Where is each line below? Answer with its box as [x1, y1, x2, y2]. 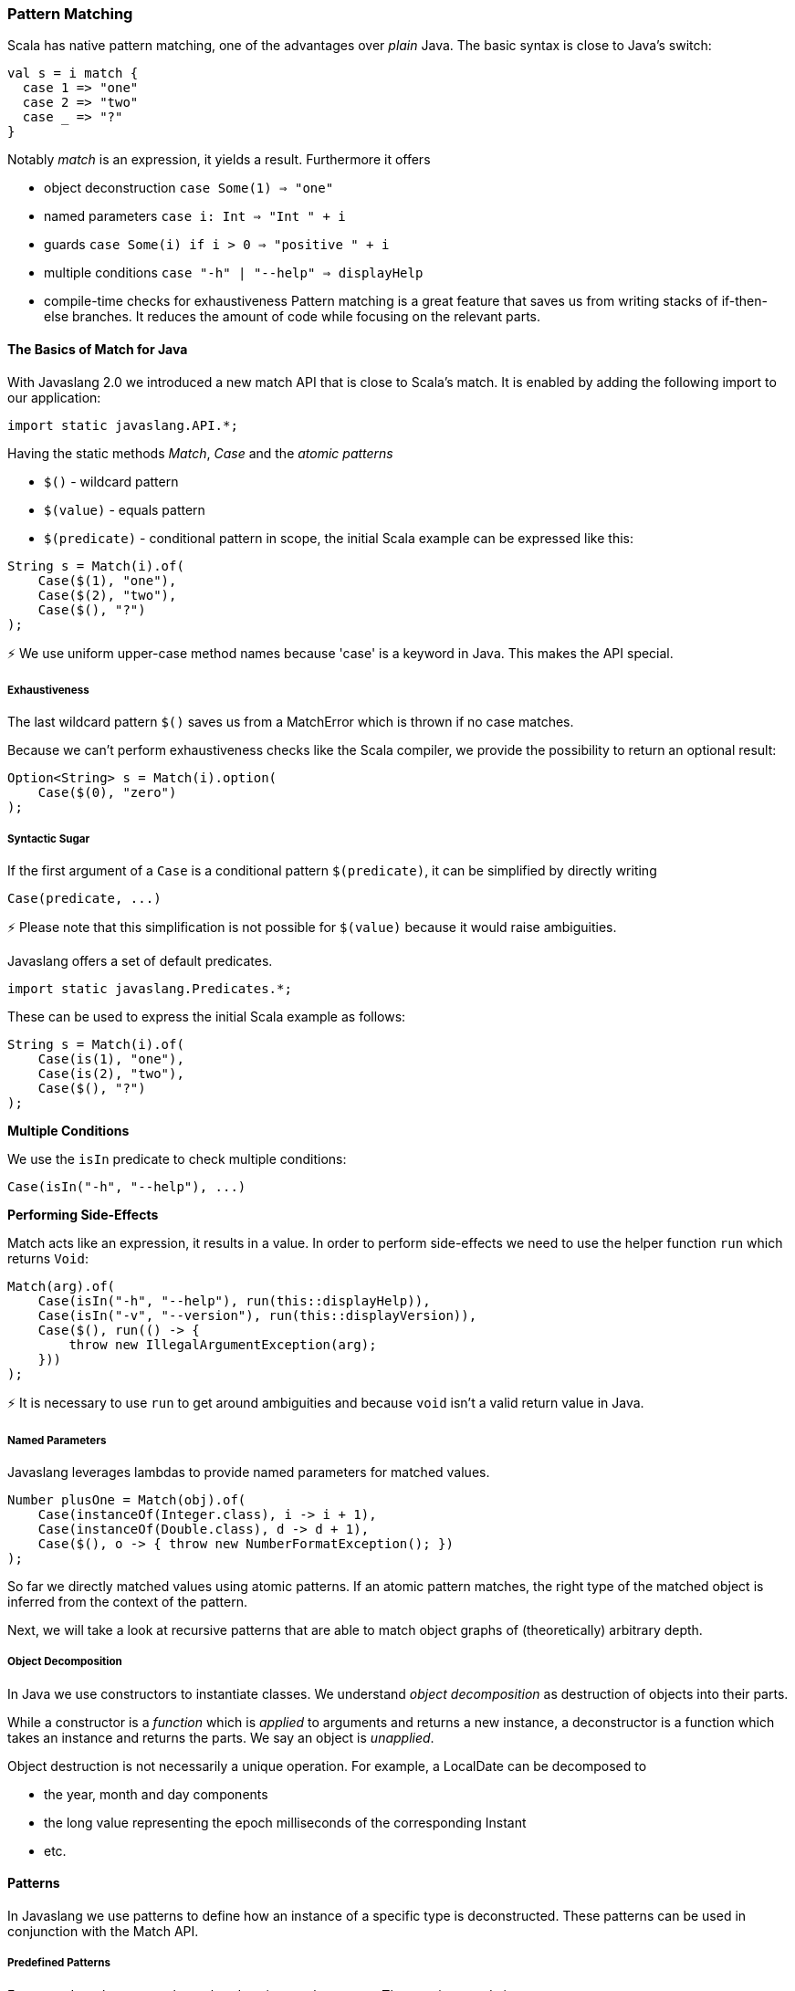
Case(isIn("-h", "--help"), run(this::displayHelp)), [37, 1294, 431, 1309]
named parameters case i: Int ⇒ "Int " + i [44, 208, 346, 225]
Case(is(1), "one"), [37, 1052, 184, 1067]
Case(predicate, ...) [7, 891, 162, 906]
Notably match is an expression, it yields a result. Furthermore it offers [7, 152, 431, 168]
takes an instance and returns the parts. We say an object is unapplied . [7, 1729, 434, 1745]
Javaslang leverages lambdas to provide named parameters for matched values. [7, 1463, 490, 1480]
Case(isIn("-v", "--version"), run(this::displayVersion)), [37, 1308, 477, 1324]
